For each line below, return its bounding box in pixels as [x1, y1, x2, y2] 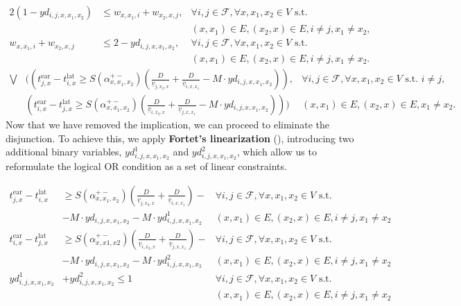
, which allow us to [236, 144, 317, 159]
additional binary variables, [6, 144, 122, 159]
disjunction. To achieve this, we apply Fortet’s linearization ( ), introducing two [6, 130, 354, 145]
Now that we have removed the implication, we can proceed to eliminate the [6, 117, 330, 132]
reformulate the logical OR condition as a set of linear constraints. [6, 159, 287, 173]
